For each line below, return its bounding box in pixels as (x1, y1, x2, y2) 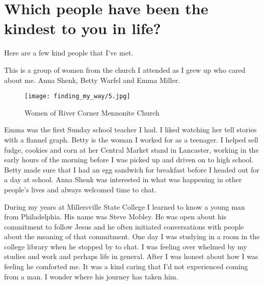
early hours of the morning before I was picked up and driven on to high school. (4, 154, 254, 165)
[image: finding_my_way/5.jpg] (24, 93, 130, 100)
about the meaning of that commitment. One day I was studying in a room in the (4, 231, 260, 242)
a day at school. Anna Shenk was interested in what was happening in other (4, 174, 242, 185)
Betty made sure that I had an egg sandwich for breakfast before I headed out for (4, 164, 259, 175)
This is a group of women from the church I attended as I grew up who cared (4, 64, 246, 75)
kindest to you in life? (4, 18, 161, 39)
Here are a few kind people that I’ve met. (4, 47, 134, 58)
